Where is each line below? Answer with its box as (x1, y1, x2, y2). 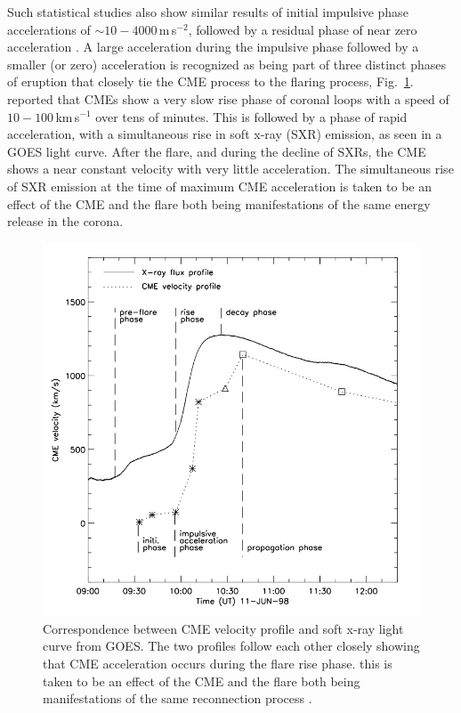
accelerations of (7, 20, 91, 38)
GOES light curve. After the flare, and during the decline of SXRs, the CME (7, 142, 426, 160)
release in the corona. (7, 212, 124, 231)
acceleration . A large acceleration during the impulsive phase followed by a (7, 37, 419, 56)
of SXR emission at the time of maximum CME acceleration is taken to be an (7, 176, 432, 195)
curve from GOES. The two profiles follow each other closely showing (43, 636, 420, 655)
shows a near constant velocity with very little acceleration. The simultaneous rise (7, 159, 454, 178)
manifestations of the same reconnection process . (43, 689, 312, 708)
